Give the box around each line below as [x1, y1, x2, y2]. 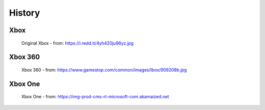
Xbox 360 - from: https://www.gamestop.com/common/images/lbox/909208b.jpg [21, 67, 187, 73]
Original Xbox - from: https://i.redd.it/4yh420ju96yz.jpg [21, 40, 134, 46]
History [9, 7, 40, 18]
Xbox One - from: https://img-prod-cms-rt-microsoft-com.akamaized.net [21, 94, 169, 100]
